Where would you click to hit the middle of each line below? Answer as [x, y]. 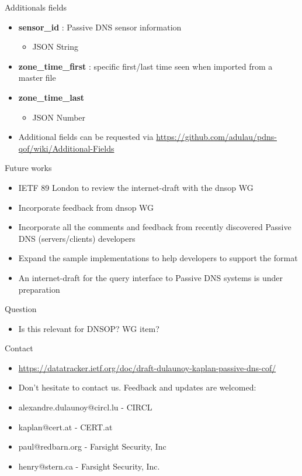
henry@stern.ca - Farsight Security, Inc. [89, 466]
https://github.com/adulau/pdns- [216, 137]
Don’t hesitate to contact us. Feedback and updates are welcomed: [137, 387]
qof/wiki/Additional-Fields [66, 148]
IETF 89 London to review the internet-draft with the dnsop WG [136, 187]
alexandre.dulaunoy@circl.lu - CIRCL [85, 407]
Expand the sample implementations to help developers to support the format [158, 258]
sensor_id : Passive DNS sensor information [100, 27]
